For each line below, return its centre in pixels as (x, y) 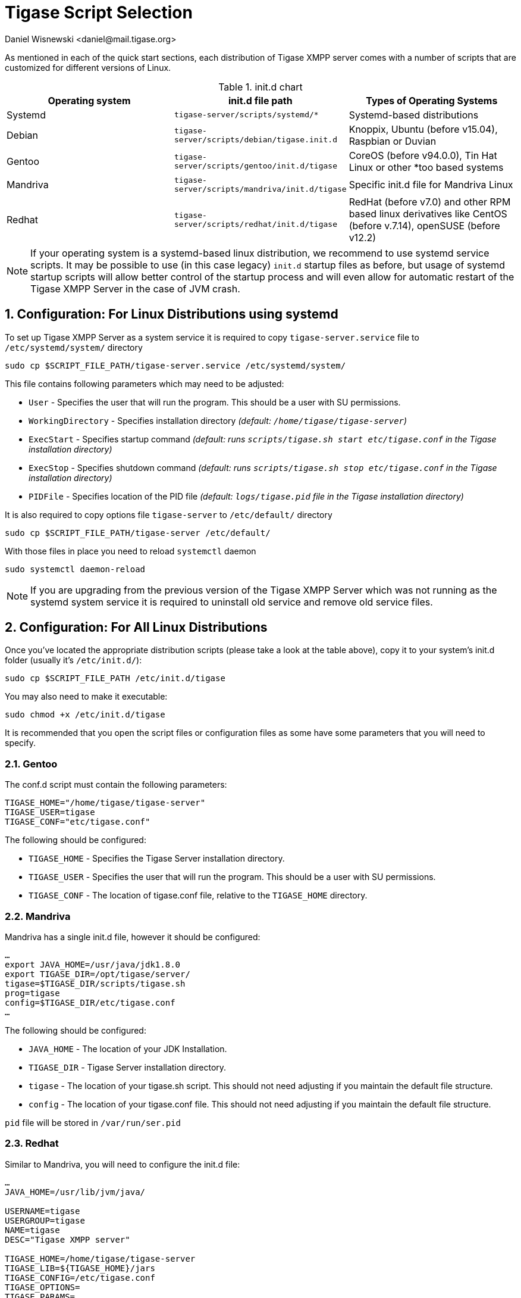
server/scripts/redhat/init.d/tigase (256, 224)
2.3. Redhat (32, 1143)
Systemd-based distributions (414, 115)
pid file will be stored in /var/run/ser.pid (93, 1122)
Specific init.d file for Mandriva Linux (431, 184)
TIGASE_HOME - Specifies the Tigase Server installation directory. (157, 859)
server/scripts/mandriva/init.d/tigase (260, 189)
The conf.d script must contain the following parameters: (116, 785)
